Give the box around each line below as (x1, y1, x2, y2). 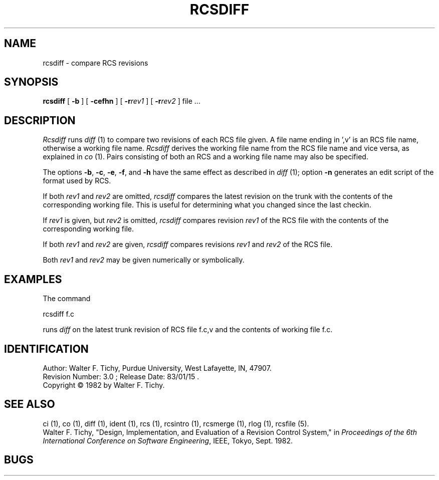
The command (43, 294, 91, 303)
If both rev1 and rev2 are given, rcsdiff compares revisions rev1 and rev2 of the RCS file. (43, 240, 333, 249)
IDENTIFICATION (4, 342, 89, 355)
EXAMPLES (4, 273, 62, 286)
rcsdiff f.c (43, 310, 74, 319)
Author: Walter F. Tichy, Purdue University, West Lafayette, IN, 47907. (43, 363, 272, 372)
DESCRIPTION (4, 114, 76, 127)
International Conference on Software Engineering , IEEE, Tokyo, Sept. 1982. (43, 436, 293, 445)
